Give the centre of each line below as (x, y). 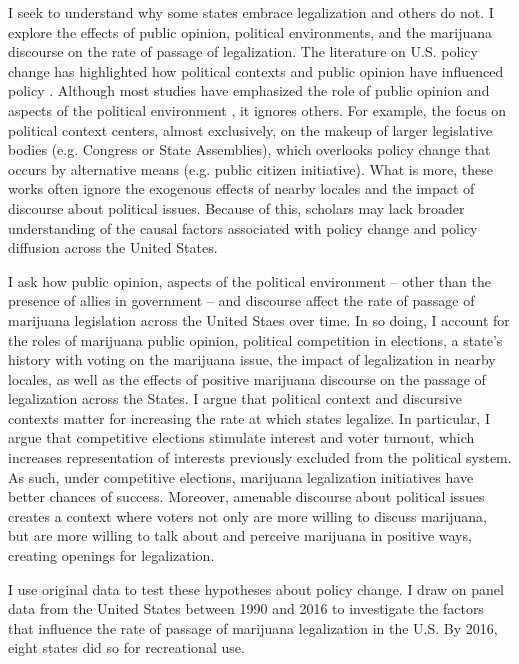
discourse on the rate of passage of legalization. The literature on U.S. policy (243, 51)
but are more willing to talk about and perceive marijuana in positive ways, (240, 535)
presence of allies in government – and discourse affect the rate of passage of (241, 300)
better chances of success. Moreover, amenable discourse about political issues (246, 496)
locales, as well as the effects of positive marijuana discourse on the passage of (247, 378)
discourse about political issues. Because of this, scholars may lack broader (236, 207)
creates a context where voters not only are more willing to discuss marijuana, (247, 515)
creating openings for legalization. (111, 555)
